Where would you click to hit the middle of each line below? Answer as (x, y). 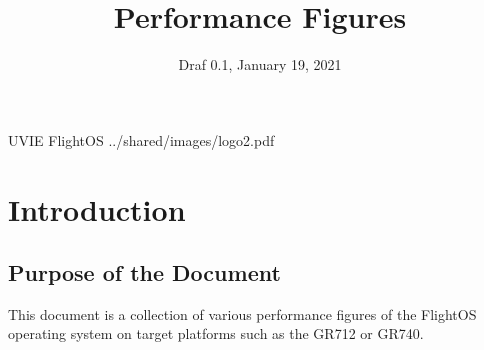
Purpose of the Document (144, 272)
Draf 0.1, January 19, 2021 (260, 64)
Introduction (97, 208)
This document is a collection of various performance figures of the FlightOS (242, 313)
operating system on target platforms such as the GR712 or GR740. (216, 333)
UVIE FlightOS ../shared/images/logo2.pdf (141, 139)
